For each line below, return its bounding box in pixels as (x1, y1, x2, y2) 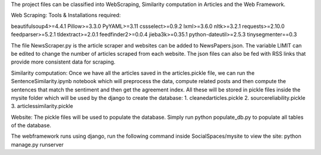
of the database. (11, 122, 52, 129)
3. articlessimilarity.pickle (11, 103, 74, 110)
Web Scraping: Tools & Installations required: (11, 12, 121, 19)
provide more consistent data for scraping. (11, 58, 116, 65)
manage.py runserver (11, 141, 64, 148)
